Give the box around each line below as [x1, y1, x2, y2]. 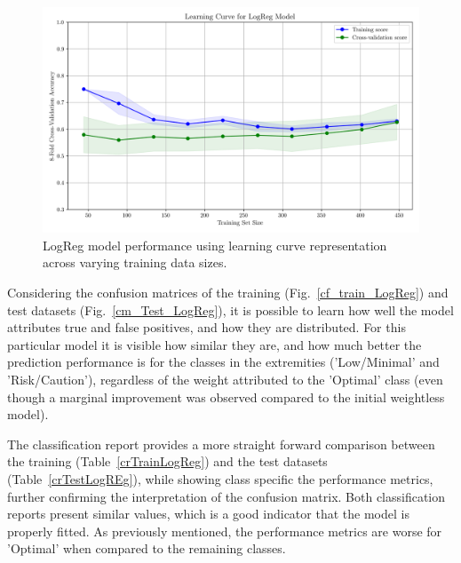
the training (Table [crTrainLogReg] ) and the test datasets [7, 452, 328, 471]
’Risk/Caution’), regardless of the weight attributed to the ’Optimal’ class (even [7, 369, 443, 388]
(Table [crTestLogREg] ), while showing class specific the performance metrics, [7, 469, 433, 488]
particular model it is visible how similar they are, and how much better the [7, 335, 422, 353]
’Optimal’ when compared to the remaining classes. [7, 539, 286, 558]
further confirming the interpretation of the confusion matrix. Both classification [7, 487, 446, 505]
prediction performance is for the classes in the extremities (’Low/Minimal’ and [7, 353, 440, 371]
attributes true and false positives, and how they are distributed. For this [7, 318, 406, 337]
